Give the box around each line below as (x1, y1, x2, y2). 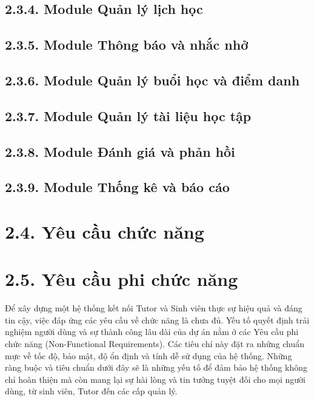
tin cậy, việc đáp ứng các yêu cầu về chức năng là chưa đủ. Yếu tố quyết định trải (5, 313, 310, 326)
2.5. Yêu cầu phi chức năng (5, 267, 238, 291)
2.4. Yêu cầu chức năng (5, 219, 204, 244)
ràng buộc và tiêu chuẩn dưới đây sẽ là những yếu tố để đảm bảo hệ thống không (5, 361, 308, 374)
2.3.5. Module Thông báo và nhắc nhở (5, 35, 249, 54)
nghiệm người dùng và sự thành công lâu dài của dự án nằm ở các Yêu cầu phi (5, 325, 299, 338)
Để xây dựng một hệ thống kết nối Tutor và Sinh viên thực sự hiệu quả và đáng (5, 302, 302, 314)
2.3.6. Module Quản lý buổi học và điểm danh (5, 70, 300, 89)
